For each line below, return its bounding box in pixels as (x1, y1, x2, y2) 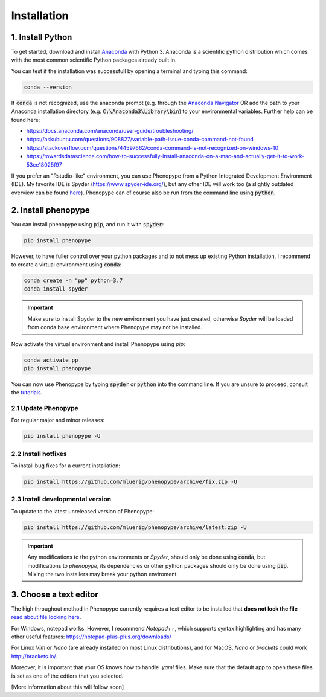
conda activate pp (24, 356, 78, 364)
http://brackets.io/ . (11, 652, 57, 660)
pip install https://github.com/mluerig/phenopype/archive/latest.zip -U (24, 524, 247, 531)
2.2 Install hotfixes (11, 449, 68, 458)
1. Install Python (11, 32, 72, 42)
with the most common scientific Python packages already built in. (11, 56, 177, 63)
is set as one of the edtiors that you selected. (11, 672, 124, 679)
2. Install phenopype (11, 205, 90, 215)
